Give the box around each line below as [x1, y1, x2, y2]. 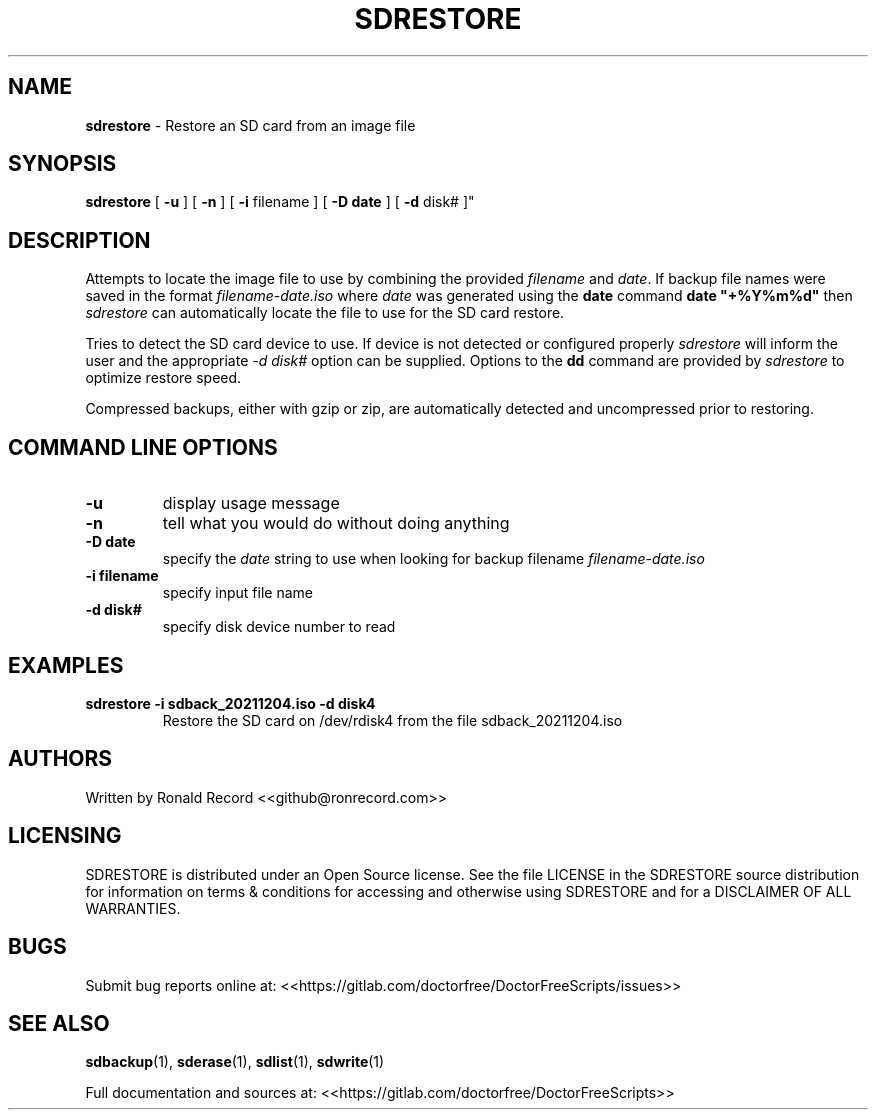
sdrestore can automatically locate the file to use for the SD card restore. [85, 304, 565, 322]
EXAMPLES [8, 652, 124, 678]
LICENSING [8, 823, 122, 849]
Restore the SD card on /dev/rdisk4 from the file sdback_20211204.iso [162, 711, 623, 729]
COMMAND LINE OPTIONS [8, 434, 278, 460]
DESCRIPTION [8, 227, 151, 253]
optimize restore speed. [85, 369, 242, 387]
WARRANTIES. [85, 899, 181, 917]
